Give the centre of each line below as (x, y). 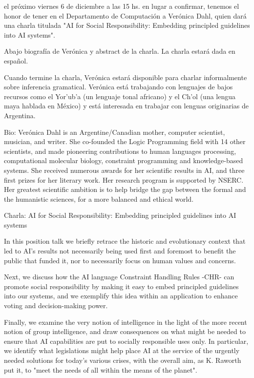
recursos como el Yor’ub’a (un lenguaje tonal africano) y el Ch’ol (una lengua (120, 96)
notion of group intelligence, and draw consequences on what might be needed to (125, 331)
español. (16, 60)
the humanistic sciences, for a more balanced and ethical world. (99, 199)
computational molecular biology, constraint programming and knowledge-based (124, 160)
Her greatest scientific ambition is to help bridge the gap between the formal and (125, 189)
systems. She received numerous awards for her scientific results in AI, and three (124, 170)
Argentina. (20, 115)
